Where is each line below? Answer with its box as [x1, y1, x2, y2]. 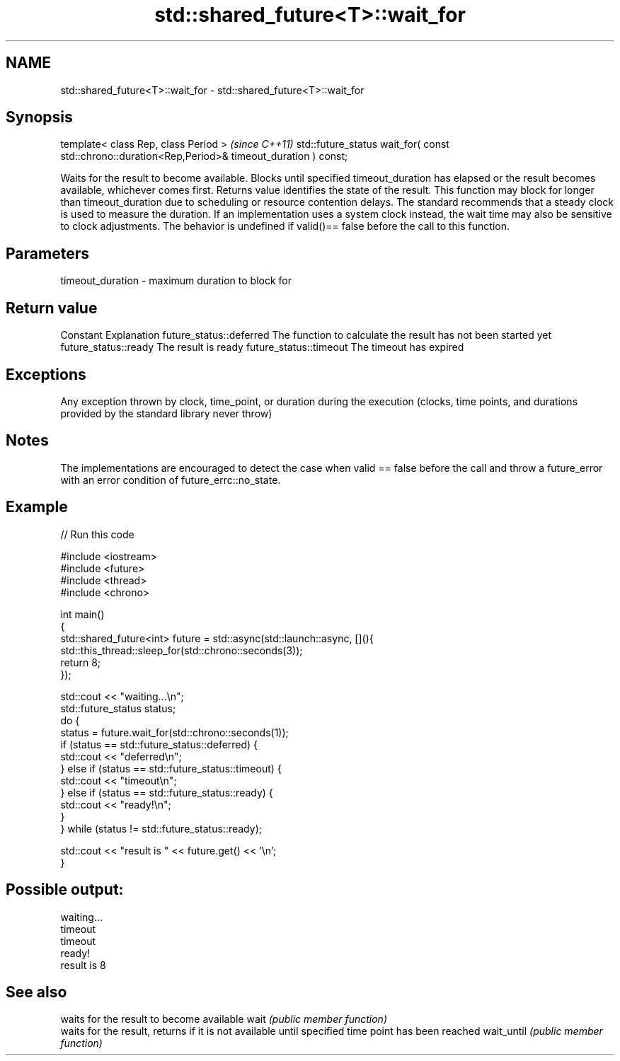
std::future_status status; [60, 702, 176, 714]
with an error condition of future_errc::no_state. [60, 473, 281, 486]
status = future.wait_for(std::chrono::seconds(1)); [60, 726, 289, 738]
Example [6, 498, 68, 516]
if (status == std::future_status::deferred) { [60, 738, 258, 750]
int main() [60, 608, 105, 620]
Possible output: [6, 881, 124, 899]
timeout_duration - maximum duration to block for [60, 274, 292, 287]
